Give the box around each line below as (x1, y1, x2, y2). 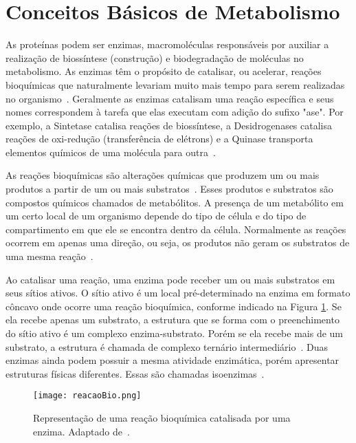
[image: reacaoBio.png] (33, 391, 142, 401)
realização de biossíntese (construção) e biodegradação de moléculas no (5, 50, 304, 65)
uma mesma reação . (5, 249, 93, 263)
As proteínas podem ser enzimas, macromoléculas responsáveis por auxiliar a (5, 37, 329, 52)
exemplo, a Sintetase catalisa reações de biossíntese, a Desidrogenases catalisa (5, 118, 333, 132)
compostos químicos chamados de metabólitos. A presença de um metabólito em (5, 195, 344, 209)
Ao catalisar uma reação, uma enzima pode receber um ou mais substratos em (5, 272, 335, 286)
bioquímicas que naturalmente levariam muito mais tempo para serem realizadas (5, 77, 345, 91)
